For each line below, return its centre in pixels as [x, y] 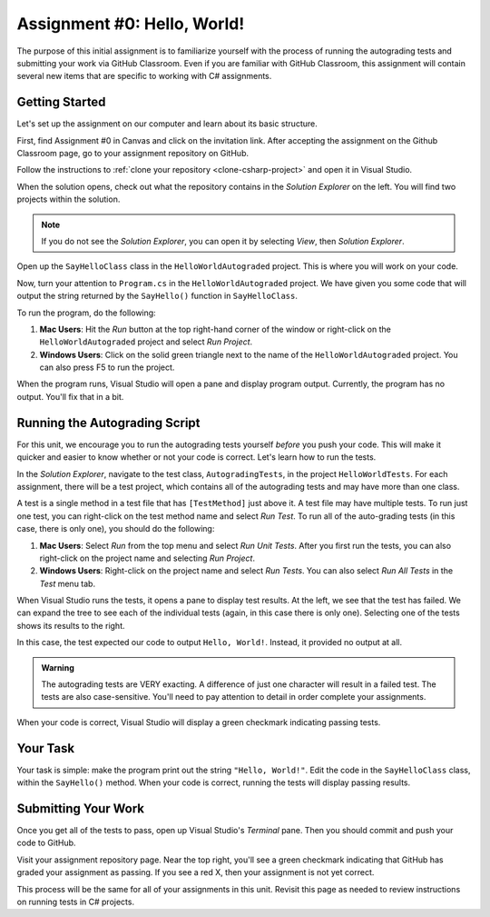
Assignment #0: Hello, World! [131, 24]
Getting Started [61, 102]
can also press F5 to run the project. [107, 367]
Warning [58, 667]
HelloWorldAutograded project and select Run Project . [146, 342]
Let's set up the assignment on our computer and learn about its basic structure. [167, 124]
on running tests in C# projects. [76, 902]
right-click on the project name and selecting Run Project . [147, 558]
